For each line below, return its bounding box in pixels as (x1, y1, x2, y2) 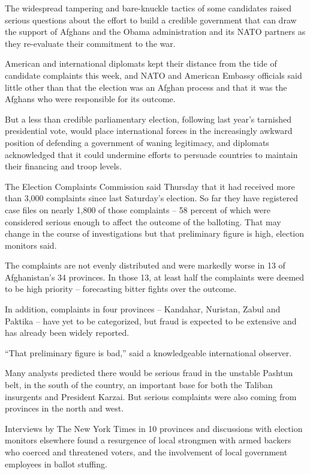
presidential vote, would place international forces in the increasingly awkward (5, 124, 293, 137)
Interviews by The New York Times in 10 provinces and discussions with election (5, 422, 303, 434)
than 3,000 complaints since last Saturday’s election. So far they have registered (5, 192, 298, 204)
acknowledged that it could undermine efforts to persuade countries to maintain (5, 148, 298, 160)
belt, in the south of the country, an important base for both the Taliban (5, 378, 273, 391)
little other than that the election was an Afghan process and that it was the (5, 81, 287, 93)
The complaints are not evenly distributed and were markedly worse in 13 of (5, 259, 285, 272)
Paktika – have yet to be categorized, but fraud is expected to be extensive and (5, 314, 297, 327)
